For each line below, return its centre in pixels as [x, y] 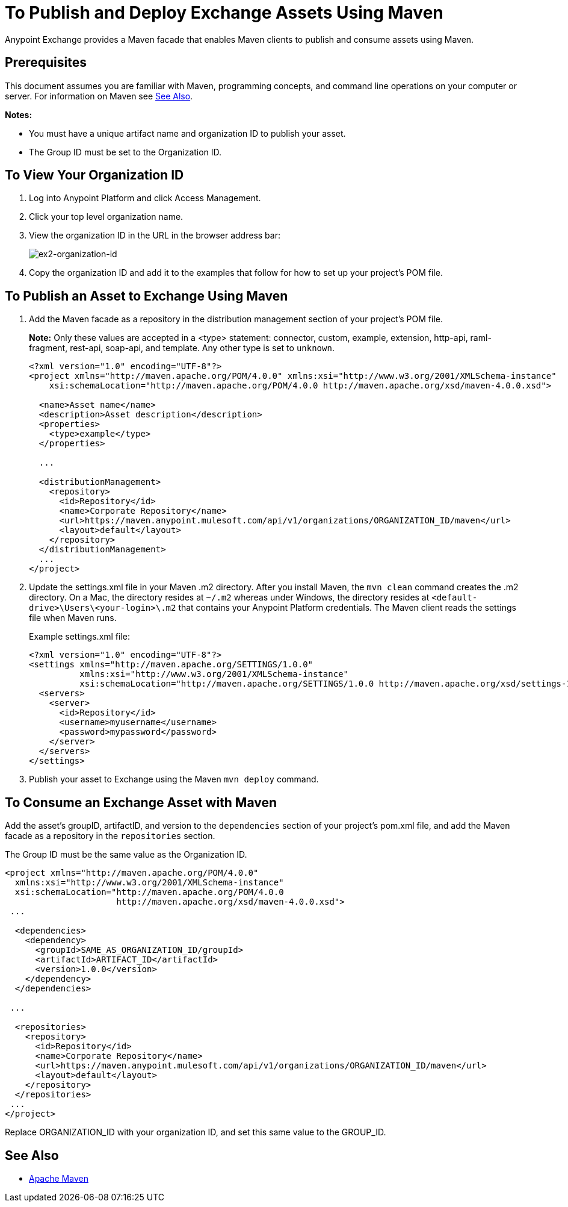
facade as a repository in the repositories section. [110, 836]
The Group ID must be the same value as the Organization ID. [126, 855]
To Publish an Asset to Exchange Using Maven [147, 296]
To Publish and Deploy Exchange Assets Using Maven [224, 13]
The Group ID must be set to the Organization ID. [125, 152]
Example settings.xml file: [80, 637]
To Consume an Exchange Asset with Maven [141, 802]
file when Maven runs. [73, 618]
